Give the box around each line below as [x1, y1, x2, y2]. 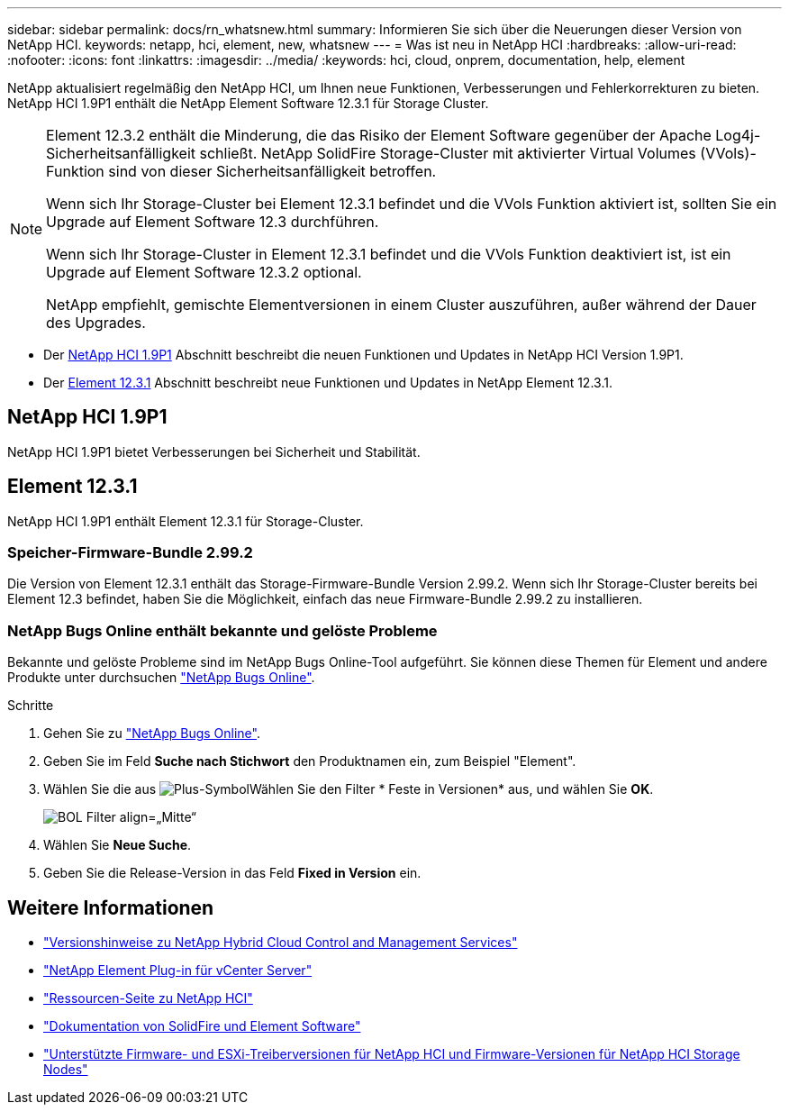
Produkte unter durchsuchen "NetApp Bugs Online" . [7, 670, 315, 686]
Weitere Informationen [7, 896, 214, 919]
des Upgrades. [46, 314, 146, 332]
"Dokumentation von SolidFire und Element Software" [43, 1018, 361, 1035]
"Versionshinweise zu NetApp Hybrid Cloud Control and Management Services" [43, 934, 518, 951]
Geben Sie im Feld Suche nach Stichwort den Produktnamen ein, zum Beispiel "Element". [43, 753, 576, 770]
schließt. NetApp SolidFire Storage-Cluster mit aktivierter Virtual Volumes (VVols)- [199, 144, 757, 162]
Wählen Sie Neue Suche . [43, 837, 192, 853]
